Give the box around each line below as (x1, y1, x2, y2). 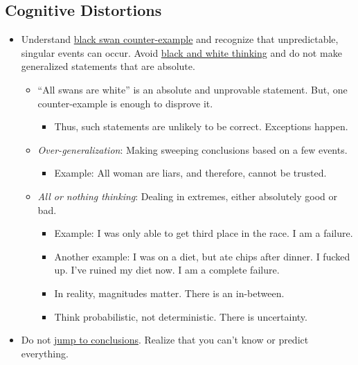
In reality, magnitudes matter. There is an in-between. (54, 285, 285, 300)
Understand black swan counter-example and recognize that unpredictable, (21, 32, 339, 46)
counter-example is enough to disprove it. (37, 96, 213, 110)
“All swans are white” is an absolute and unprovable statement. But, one (37, 82, 348, 96)
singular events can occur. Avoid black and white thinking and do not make (21, 45, 342, 60)
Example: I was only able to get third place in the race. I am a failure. (54, 226, 353, 240)
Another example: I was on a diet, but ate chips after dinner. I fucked (54, 249, 350, 263)
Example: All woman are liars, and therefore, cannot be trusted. (54, 166, 327, 180)
